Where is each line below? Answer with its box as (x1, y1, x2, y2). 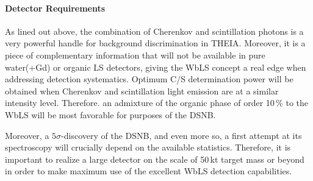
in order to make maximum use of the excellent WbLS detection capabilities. (5, 165, 292, 177)
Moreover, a (5, 129, 49, 141)
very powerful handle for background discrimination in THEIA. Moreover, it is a (5, 37, 306, 49)
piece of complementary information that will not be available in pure (5, 48, 265, 61)
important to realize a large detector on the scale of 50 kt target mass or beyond (5, 152, 304, 165)
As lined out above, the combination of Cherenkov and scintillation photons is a (5, 24, 304, 37)
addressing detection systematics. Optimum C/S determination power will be (5, 73, 293, 85)
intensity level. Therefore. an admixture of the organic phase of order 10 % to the (5, 96, 308, 109)
